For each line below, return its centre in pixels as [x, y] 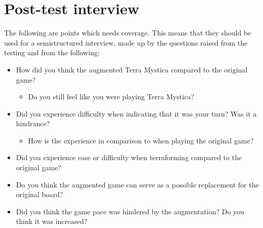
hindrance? [33, 123]
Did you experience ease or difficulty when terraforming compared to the [129, 157]
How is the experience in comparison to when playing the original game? [141, 140]
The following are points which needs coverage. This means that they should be [128, 33]
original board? [40, 194]
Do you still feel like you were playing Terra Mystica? [111, 97]
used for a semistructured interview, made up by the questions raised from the [126, 42]
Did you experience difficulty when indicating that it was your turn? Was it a [136, 113]
